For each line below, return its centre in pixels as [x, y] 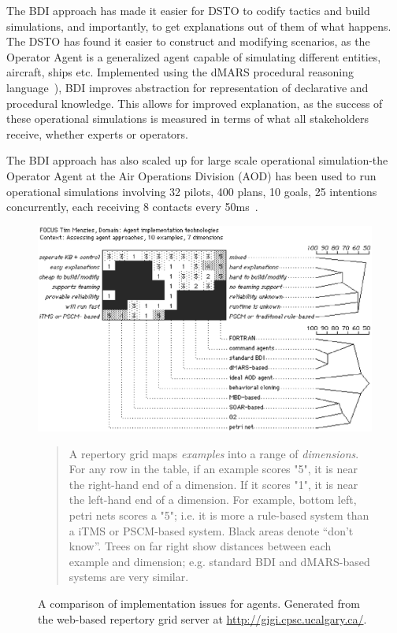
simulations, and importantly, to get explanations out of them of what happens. [199, 26]
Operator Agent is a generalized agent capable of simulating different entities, [194, 56]
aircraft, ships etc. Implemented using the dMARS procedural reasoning [180, 72]
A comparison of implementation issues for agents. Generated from [199, 603]
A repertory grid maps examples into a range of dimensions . [214, 453]
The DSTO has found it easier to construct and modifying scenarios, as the [188, 41]
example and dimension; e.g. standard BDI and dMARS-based [219, 561]
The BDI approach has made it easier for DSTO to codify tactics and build [188, 10]
